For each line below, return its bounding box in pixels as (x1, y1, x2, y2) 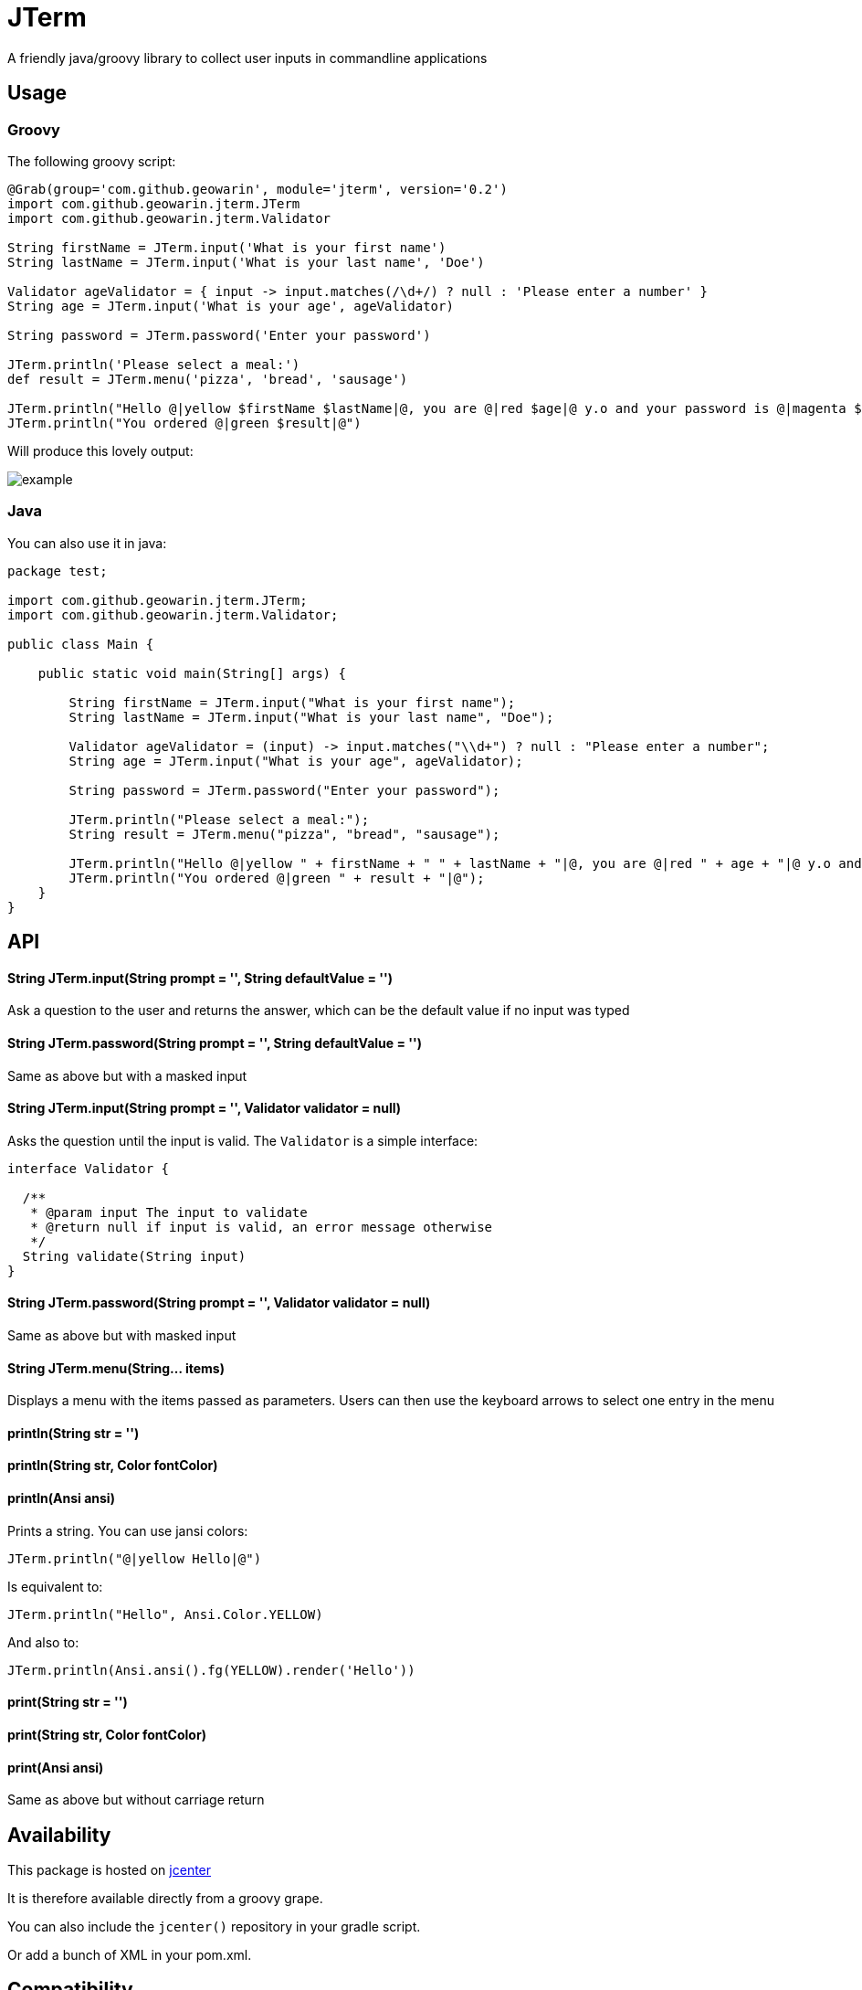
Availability (7, 1823, 111, 1847)
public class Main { (7, 636, 154, 651)
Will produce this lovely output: (7, 442, 194, 459)
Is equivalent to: (7, 1578, 103, 1594)
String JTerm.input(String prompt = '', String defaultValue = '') (7, 969, 393, 986)
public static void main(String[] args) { (37, 665, 346, 681)
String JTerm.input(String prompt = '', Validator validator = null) (7, 1100, 402, 1117)
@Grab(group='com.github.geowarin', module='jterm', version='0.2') (7, 181, 508, 196)
